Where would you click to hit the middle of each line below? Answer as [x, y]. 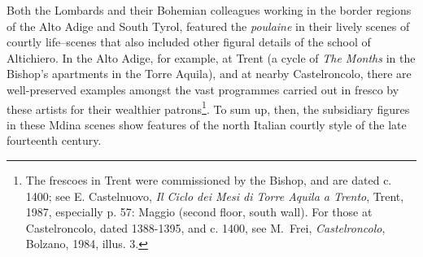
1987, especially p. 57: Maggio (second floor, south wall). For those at [199, 212]
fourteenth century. [54, 140]
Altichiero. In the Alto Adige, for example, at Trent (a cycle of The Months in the [211, 57]
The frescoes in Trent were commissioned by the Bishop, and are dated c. [209, 180]
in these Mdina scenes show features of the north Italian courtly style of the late [207, 124]
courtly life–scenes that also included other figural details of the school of [189, 42]
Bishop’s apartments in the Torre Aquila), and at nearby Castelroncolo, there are [209, 74]
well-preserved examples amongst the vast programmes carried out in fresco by [203, 89]
